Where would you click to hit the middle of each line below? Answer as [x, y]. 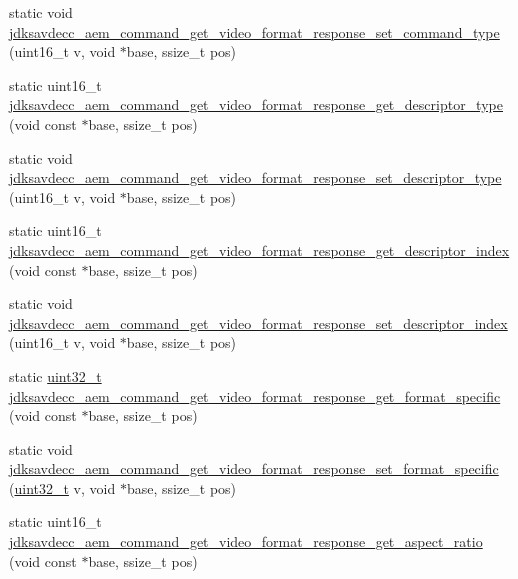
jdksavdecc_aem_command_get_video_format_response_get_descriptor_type [256, 104]
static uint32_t [55, 375]
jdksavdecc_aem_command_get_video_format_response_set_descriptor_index [258, 322]
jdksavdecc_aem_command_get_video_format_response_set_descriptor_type [255, 177]
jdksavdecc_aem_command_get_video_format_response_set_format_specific [254, 468]
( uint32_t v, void [62, 487]
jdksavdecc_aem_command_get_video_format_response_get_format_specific [255, 395]
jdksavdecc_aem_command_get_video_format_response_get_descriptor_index [259, 249]
